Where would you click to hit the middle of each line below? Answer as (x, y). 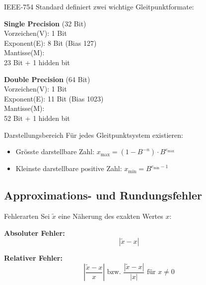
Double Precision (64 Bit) (47, 79)
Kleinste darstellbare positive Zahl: (69, 168)
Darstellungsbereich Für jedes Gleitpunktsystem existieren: (94, 135)
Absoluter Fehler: (34, 233)
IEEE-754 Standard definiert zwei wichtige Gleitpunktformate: (99, 6)
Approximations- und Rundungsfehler (103, 195)
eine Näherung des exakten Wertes (111, 216)
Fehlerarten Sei (27, 216)
